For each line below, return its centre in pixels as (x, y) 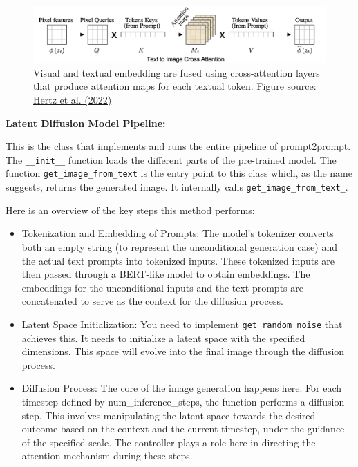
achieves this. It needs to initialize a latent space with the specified (163, 337)
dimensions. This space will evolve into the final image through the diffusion (183, 351)
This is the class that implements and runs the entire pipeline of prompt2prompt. (178, 146)
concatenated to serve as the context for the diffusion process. (152, 301)
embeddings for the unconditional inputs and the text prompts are (162, 287)
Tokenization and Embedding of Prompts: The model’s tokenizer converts (178, 233)
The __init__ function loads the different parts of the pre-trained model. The (171, 159)
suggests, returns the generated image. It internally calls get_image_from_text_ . (177, 187)
